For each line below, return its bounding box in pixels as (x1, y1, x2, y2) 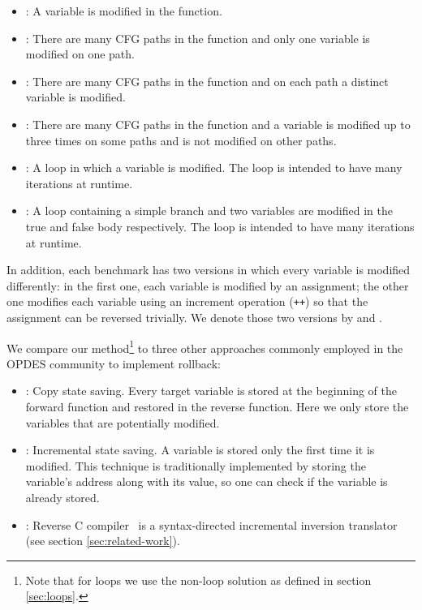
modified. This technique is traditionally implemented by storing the (25, 457, 366, 474)
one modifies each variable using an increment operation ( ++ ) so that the (6, 293, 368, 310)
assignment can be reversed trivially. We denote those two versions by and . (6, 308, 382, 325)
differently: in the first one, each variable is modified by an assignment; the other (6, 277, 409, 294)
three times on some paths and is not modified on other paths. (25, 131, 337, 148)
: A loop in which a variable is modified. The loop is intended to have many (25, 159, 403, 176)
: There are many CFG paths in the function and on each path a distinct (25, 72, 389, 89)
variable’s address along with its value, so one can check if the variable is (25, 473, 388, 490)
